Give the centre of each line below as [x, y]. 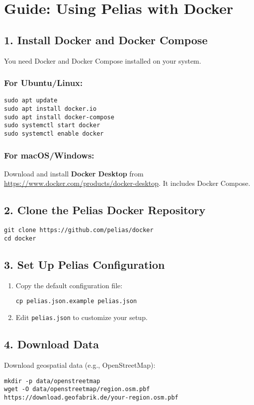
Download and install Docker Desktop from [74, 173]
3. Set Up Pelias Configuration [85, 264]
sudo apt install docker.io [50, 109]
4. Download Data [51, 344]
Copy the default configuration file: [69, 285]
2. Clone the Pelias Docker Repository [105, 210]
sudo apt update [31, 101]
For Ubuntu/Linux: [43, 83]
